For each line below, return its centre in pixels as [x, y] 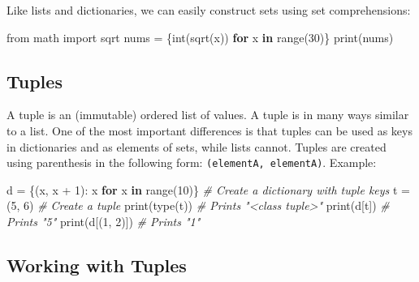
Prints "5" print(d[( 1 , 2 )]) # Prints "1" [104, 222]
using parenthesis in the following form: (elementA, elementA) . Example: [192, 162]
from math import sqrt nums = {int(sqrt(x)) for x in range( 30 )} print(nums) [200, 37]
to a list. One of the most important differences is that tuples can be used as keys [209, 130]
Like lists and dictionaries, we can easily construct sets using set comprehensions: [209, 10]
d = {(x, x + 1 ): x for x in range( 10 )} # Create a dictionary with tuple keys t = [209, 189]
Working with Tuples [97, 265]
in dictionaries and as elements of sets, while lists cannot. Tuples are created [197, 146]
